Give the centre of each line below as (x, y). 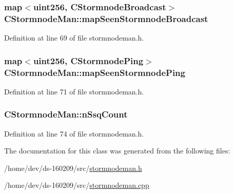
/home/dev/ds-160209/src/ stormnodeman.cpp (77, 185)
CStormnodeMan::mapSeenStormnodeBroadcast (106, 18)
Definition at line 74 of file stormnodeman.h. (74, 133)
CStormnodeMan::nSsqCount (66, 114)
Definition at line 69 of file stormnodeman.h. (74, 38)
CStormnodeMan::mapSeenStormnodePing (95, 72)
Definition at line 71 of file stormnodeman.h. (74, 91)
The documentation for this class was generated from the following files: (117, 151)
